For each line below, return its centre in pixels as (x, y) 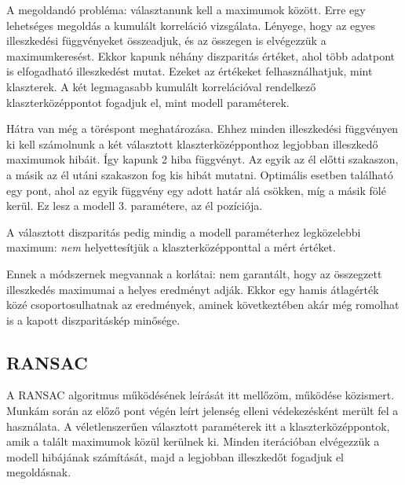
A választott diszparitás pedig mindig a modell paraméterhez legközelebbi (184, 231)
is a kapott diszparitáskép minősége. (93, 320)
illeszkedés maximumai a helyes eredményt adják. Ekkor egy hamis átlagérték (193, 289)
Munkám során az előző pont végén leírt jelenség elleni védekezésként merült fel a (202, 411)
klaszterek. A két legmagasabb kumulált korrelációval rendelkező (161, 86)
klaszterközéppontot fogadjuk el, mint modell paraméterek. (148, 102)
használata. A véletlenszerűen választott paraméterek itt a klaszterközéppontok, (198, 426)
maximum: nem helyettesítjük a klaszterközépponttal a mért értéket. (171, 247)
